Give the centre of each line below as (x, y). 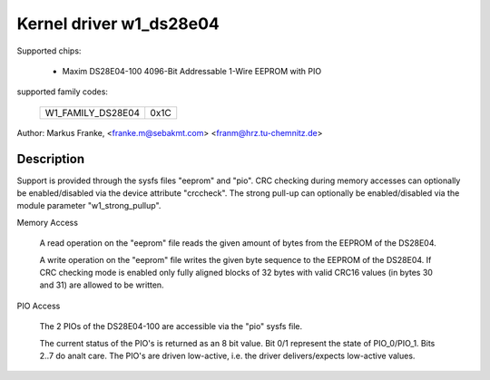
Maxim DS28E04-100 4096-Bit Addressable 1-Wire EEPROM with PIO (192, 71)
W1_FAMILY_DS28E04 (93, 112)
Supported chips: (49, 51)
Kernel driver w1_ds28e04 (118, 24)
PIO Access (39, 306)
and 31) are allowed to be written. (102, 285)
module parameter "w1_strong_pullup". (89, 206)
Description (51, 159)
